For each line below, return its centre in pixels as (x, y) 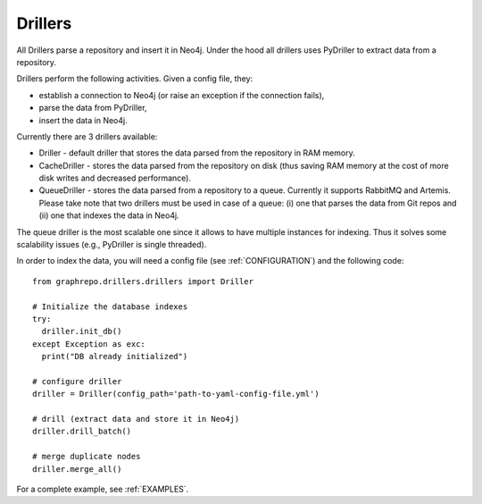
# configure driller (77, 381)
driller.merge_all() (77, 469)
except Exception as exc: (89, 344)
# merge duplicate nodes (87, 457)
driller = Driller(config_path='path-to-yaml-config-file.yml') (176, 394)
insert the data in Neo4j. (83, 120)
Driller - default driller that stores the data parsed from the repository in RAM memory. (197, 153)
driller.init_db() (82, 332)
